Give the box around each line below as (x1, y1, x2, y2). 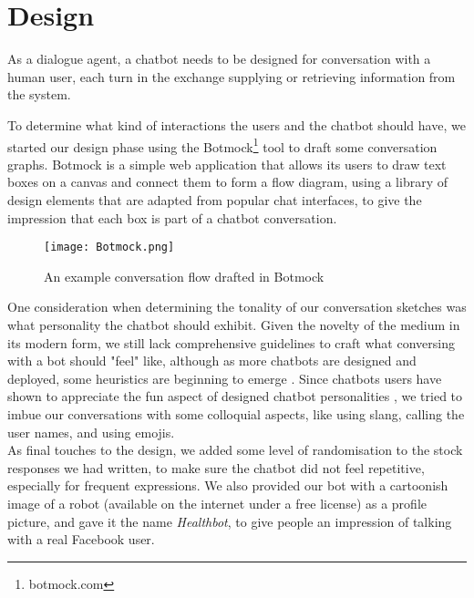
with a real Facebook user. (7, 530, 155, 549)
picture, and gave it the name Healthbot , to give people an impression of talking (7, 511, 452, 531)
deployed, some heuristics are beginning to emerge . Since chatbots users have (7, 368, 442, 387)
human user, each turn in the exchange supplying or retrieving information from (7, 67, 456, 86)
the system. (7, 85, 71, 104)
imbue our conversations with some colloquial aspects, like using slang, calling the (7, 404, 465, 423)
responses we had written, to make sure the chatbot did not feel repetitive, (7, 458, 425, 477)
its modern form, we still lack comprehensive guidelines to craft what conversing (7, 333, 455, 352)
